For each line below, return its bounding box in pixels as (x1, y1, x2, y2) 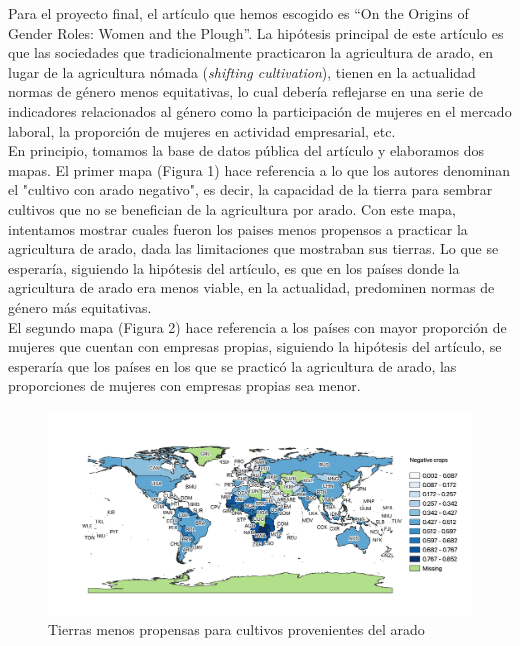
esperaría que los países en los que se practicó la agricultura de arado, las (8, 355, 457, 376)
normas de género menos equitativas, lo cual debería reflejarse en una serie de (8, 81, 484, 102)
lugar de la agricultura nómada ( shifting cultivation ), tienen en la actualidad (8, 61, 476, 82)
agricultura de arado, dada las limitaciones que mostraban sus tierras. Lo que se (8, 238, 499, 259)
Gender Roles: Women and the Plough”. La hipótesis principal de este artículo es (8, 22, 504, 43)
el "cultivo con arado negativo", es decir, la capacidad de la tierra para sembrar (8, 179, 493, 200)
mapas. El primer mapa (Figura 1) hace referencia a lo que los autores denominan (8, 159, 511, 180)
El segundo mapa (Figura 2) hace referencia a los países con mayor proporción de (8, 316, 507, 337)
